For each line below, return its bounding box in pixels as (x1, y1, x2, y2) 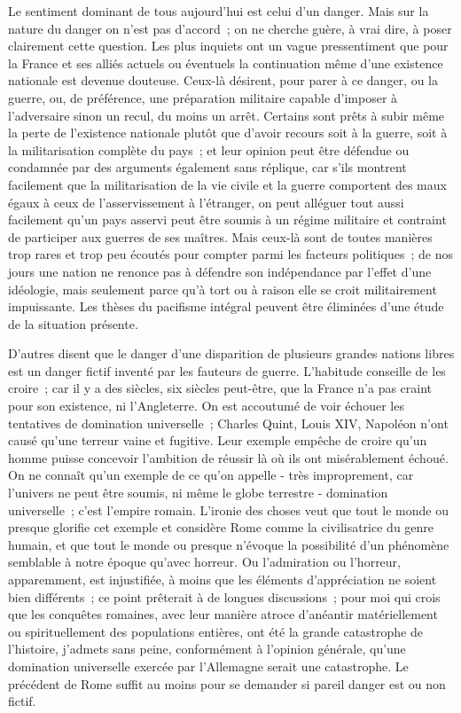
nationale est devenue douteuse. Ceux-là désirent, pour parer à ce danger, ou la (8, 71, 438, 90)
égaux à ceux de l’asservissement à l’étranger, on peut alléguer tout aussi (8, 192, 404, 211)
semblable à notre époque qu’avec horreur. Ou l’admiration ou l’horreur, (8, 552, 402, 571)
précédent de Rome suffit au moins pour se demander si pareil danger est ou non (8, 674, 446, 693)
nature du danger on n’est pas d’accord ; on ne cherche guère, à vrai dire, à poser (8, 19, 452, 37)
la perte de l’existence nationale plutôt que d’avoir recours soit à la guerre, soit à (8, 123, 448, 142)
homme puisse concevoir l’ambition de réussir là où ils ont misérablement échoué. (8, 448, 449, 466)
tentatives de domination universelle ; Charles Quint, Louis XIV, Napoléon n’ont (8, 413, 449, 432)
